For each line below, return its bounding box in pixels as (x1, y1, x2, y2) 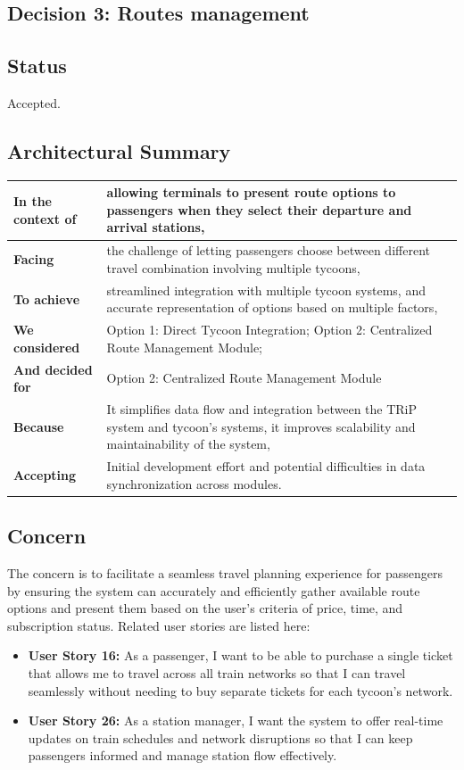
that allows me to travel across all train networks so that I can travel (28, 663, 406, 682)
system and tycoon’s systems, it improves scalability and (106, 417, 416, 435)
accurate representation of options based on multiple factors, (106, 298, 438, 317)
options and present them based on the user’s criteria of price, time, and (7, 599, 403, 617)
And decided (13, 360, 93, 378)
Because (13, 417, 64, 435)
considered (13, 337, 80, 356)
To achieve (13, 289, 80, 308)
